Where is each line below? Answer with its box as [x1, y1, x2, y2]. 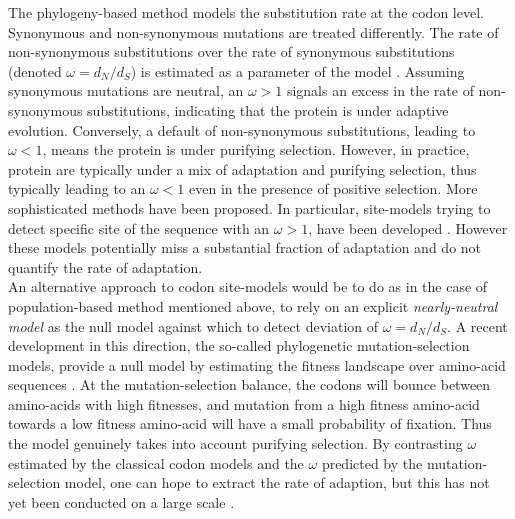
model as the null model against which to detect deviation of [8, 315, 379, 336]
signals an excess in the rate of [286, 80, 474, 101]
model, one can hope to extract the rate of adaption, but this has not [64, 472, 490, 493]
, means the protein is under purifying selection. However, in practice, [42, 139, 470, 160]
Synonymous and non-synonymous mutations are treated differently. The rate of [8, 21, 499, 42]
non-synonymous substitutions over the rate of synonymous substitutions [8, 41, 455, 62]
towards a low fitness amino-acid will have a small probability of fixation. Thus [8, 413, 492, 434]
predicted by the [321, 452, 423, 473]
